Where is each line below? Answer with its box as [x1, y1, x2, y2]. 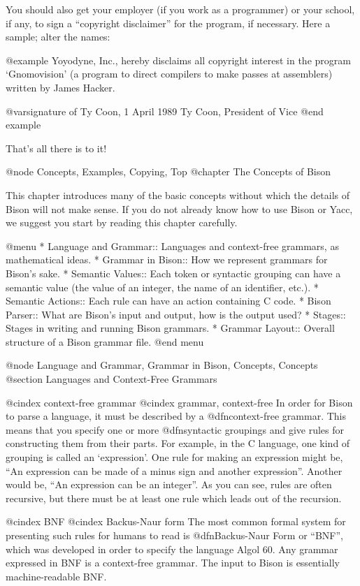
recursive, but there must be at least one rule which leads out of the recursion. [6, 490, 342, 505]
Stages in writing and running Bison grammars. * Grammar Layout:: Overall [6, 321, 335, 335]
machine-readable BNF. [6, 569, 107, 583]
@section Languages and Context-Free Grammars [6, 372, 217, 386]
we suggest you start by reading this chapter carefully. [6, 215, 238, 230]
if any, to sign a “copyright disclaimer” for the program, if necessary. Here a [6, 15, 331, 30]
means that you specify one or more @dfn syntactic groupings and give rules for [6, 422, 344, 437]
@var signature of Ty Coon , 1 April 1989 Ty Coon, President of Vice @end [6, 103, 324, 118]
